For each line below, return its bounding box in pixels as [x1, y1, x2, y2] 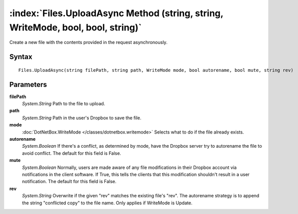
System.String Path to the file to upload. [22, 101, 105, 107]
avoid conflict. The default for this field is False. [22, 150, 122, 156]
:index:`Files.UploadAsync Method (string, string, [9, 8, 223, 19]
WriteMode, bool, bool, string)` [9, 22, 142, 33]
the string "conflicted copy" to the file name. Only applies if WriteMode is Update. [22, 200, 193, 206]
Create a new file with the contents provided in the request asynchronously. [9, 39, 168, 46]
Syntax [9, 53, 32, 61]
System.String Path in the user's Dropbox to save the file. [22, 114, 141, 121]
